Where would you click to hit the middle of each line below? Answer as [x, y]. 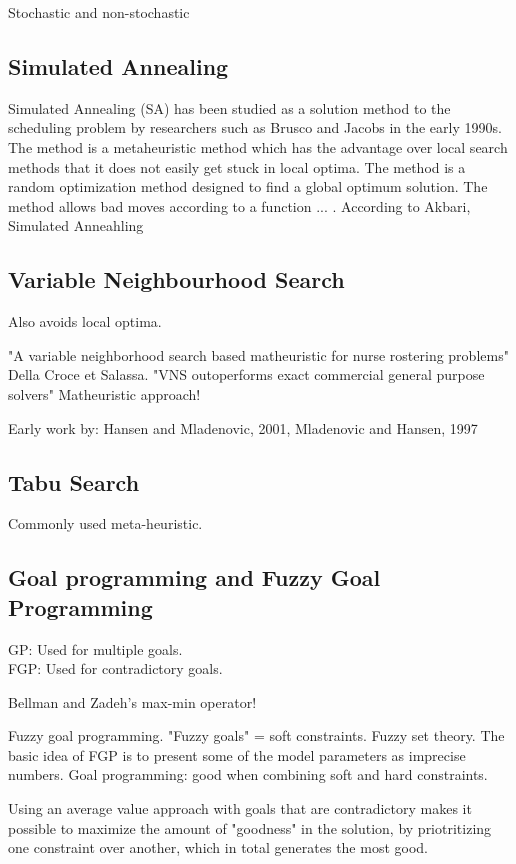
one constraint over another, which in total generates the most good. [218, 847]
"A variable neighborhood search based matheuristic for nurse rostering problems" [258, 354]
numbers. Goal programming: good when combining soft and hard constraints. [248, 774]
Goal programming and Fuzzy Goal [194, 577]
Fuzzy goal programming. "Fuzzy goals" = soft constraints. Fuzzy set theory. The [256, 735]
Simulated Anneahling [76, 225]
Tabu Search [74, 481]
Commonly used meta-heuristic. [105, 523]
